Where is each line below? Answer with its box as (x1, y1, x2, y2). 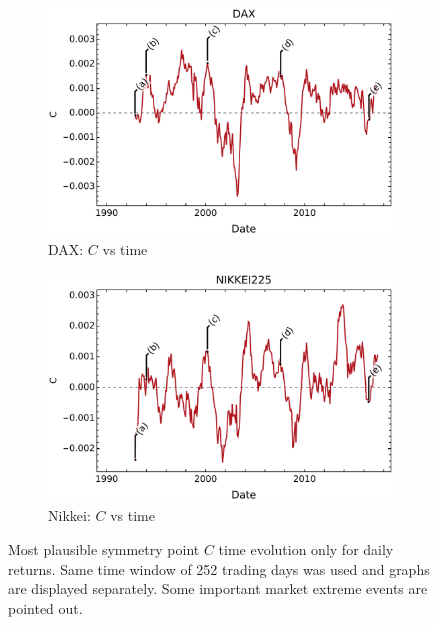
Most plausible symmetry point (8, 538, 200, 559)
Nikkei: (48, 505, 91, 526)
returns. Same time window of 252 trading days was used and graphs (8, 558, 430, 579)
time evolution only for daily (218, 538, 394, 559)
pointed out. (8, 597, 83, 618)
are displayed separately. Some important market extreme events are (8, 578, 428, 599)
